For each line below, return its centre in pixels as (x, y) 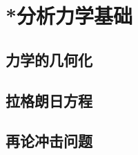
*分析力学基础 (69, 16)
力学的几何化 (49, 59)
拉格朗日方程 (49, 100)
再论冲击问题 (49, 141)
